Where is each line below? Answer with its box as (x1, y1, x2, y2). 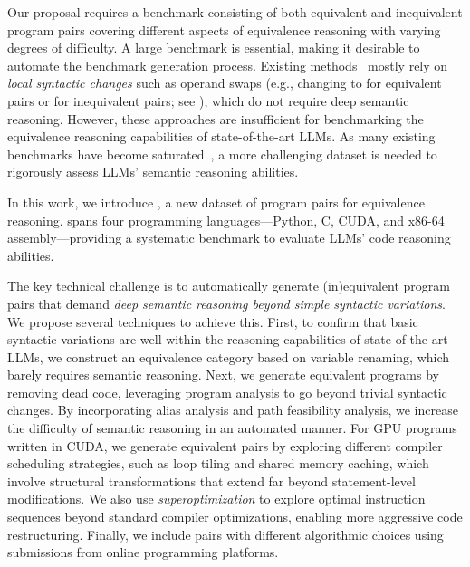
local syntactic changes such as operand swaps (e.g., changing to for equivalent (7, 73, 442, 92)
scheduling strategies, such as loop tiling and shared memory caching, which (7, 454, 429, 473)
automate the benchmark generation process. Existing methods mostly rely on (7, 55, 448, 74)
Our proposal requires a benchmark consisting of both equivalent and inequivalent (7, 3, 463, 21)
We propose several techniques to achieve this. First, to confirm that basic (7, 312, 418, 331)
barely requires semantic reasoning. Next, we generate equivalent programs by (7, 365, 439, 384)
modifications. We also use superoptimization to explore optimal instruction (7, 489, 426, 508)
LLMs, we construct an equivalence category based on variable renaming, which (7, 347, 450, 366)
